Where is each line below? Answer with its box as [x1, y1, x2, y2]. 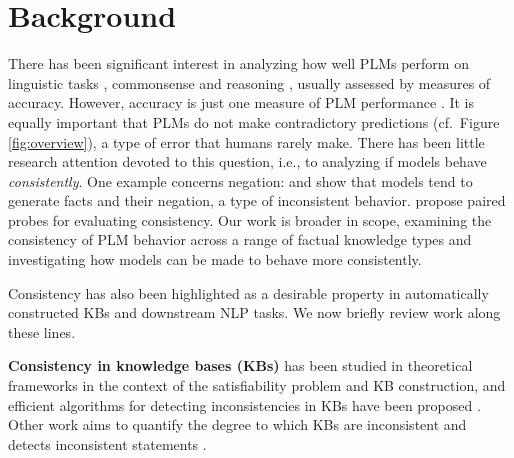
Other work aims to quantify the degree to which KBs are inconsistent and [8, 414, 467, 435]
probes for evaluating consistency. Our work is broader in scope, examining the [8, 209, 492, 230]
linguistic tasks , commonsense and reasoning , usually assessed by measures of [8, 72, 491, 93]
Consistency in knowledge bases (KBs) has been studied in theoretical [8, 355, 473, 376]
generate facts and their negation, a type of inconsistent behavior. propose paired [8, 190, 506, 211]
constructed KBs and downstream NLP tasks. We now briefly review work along [8, 302, 501, 323]
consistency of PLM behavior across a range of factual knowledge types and [8, 229, 472, 250]
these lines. [8, 321, 76, 342]
